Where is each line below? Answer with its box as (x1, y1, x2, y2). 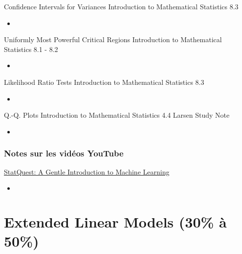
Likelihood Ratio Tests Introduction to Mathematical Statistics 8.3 (4, 76, 204, 87)
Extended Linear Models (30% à (4, 211, 227, 231)
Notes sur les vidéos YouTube (4, 147, 124, 159)
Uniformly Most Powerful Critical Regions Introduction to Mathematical (4, 34, 222, 45)
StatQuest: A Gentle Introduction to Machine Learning (4, 166, 170, 177)
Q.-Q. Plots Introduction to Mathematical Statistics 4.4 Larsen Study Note (4, 110, 230, 120)
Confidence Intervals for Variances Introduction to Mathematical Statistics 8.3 (4, 1, 239, 11)
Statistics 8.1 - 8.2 (4, 44, 58, 54)
